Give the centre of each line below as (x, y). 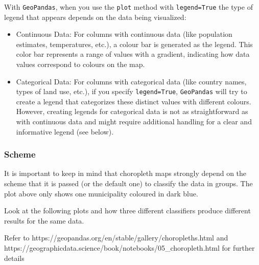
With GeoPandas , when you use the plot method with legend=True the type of (128, 7)
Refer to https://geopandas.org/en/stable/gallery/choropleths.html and (116, 238)
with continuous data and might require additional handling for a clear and (134, 122)
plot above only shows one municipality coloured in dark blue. (101, 193)
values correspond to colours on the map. (80, 64)
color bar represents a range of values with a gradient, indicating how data (133, 54)
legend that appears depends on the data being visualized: (95, 17)
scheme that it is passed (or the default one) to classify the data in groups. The (128, 183)
